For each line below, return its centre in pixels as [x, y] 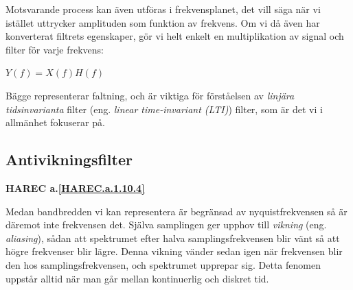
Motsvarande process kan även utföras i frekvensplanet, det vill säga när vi [163, 9]
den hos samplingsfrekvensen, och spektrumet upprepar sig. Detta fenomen [163, 264]
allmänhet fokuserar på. [55, 122]
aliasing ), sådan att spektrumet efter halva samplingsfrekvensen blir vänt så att [173, 238]
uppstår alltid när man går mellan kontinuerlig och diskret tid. [137, 278]
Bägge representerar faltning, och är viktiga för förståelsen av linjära [150, 95]
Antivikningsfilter [69, 159]
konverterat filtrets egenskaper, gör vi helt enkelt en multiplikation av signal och [175, 36]
